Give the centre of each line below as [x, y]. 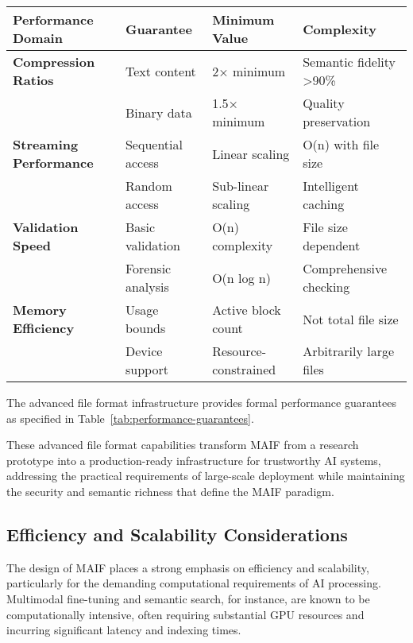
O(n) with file [341, 144]
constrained [244, 369]
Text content [160, 71]
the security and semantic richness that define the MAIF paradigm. [170, 491]
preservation [337, 121]
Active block [247, 310]
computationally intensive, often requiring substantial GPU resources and [185, 614]
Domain [38, 38]
